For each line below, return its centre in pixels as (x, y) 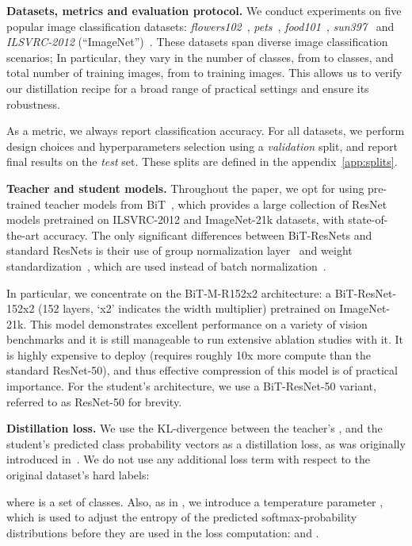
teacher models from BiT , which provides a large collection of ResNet (216, 204)
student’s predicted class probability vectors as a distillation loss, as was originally (206, 443)
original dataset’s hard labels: (78, 475)
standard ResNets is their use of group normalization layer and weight (179, 250)
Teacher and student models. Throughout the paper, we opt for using (185, 188)
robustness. (33, 104)
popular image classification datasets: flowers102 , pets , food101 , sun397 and (200, 26)
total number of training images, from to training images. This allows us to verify (204, 73)
